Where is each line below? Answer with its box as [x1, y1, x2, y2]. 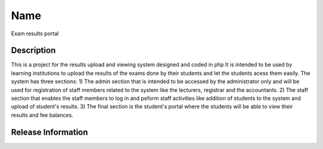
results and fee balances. [11, 111, 74, 118]
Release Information [11, 127, 89, 137]
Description [11, 45, 56, 56]
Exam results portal [11, 30, 59, 37]
